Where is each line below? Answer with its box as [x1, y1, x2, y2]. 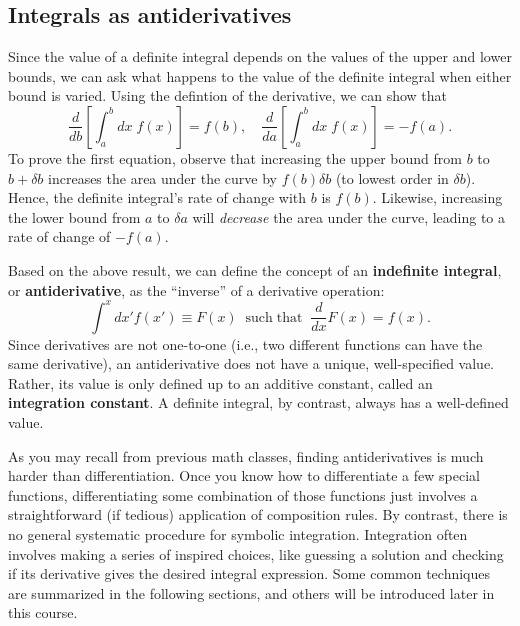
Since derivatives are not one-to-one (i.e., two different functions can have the [8, 333, 483, 354]
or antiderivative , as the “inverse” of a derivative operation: [8, 279, 385, 300]
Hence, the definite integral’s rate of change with [8, 187, 307, 208]
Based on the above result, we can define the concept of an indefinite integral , [8, 259, 502, 280]
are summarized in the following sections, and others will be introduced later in [8, 582, 495, 603]
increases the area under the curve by [48, 167, 277, 188]
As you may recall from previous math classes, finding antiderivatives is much [8, 445, 484, 466]
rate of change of [8, 226, 111, 247]
